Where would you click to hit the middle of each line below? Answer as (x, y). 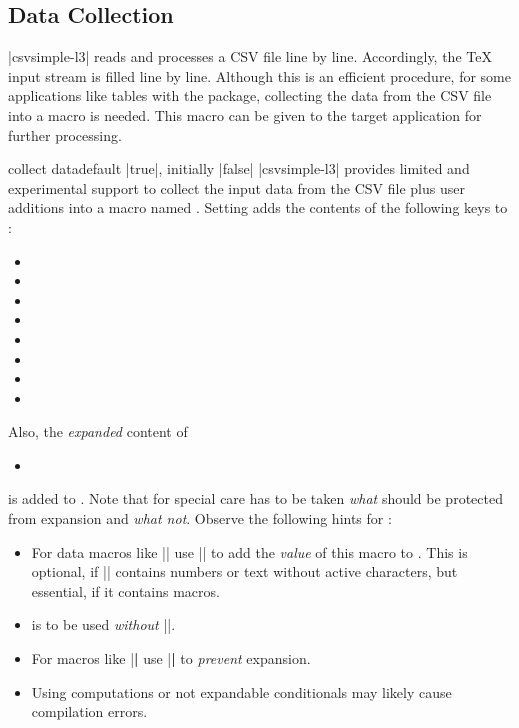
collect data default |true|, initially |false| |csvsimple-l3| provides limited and (239, 168)
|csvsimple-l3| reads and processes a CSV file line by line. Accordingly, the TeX (250, 56)
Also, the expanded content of (98, 431)
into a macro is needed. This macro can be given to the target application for (245, 114)
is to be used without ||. (103, 624)
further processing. (65, 134)
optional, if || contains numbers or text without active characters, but (244, 571)
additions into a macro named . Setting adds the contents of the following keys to (258, 207)
